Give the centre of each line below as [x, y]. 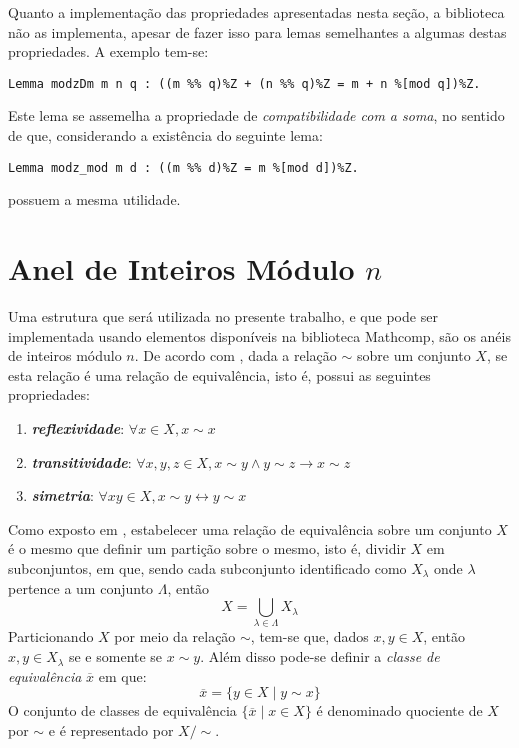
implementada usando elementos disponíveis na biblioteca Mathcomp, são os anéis [259, 335]
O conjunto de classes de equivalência [122, 710]
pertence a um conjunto [81, 587]
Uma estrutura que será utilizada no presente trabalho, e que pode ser [223, 316]
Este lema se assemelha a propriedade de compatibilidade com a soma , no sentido [256, 115]
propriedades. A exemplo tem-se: [108, 51]
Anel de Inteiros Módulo [181, 268]
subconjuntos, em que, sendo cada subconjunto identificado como [207, 567]
